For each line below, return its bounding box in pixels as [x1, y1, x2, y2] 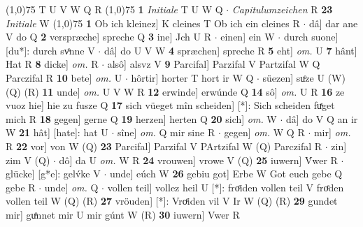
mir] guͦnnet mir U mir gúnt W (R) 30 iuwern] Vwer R [6, 207, 240, 221]
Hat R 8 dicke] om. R [6, 57, 99, 71]
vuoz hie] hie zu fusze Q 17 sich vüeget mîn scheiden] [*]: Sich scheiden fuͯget [6, 98, 335, 112]
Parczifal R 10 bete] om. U [6, 70, 122, 85]
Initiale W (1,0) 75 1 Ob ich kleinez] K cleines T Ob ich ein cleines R [6, 15, 300, 30]
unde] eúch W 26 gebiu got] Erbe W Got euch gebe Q [109, 166, 343, 181]
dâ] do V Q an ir [285, 111, 358, 126]
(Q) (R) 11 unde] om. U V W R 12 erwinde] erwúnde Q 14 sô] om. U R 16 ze [6, 84, 345, 98]
